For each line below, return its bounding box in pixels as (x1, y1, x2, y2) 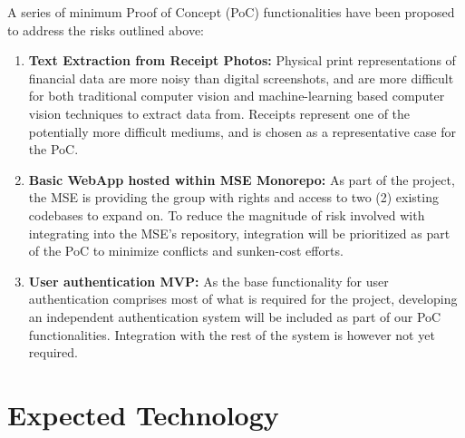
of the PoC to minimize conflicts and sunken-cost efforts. (28, 241, 344, 260)
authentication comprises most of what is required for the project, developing (28, 289, 458, 308)
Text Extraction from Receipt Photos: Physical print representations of (28, 51, 456, 70)
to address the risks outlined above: (7, 20, 204, 39)
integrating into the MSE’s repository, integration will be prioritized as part (28, 223, 450, 242)
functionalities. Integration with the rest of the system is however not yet (28, 325, 435, 344)
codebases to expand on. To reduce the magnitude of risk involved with (28, 205, 425, 224)
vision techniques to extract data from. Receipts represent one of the (28, 103, 411, 122)
